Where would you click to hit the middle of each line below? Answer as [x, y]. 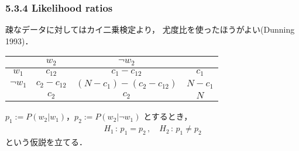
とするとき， [168, 116]
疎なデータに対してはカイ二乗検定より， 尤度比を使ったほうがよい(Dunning [150, 29]
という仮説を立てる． [46, 141]
